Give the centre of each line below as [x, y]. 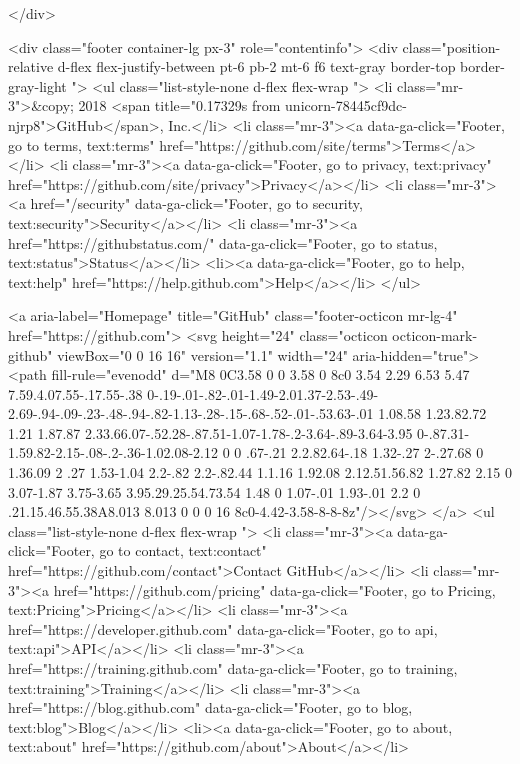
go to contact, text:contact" [183, 550]
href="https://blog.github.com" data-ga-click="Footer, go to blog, [210, 707]
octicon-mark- [435, 334]
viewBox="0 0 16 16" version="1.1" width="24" [202, 354]
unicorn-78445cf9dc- [346, 105]
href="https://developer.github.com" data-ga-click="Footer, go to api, [223, 628]
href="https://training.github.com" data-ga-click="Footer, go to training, [233, 668]
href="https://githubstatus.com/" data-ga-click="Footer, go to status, [223, 242]
